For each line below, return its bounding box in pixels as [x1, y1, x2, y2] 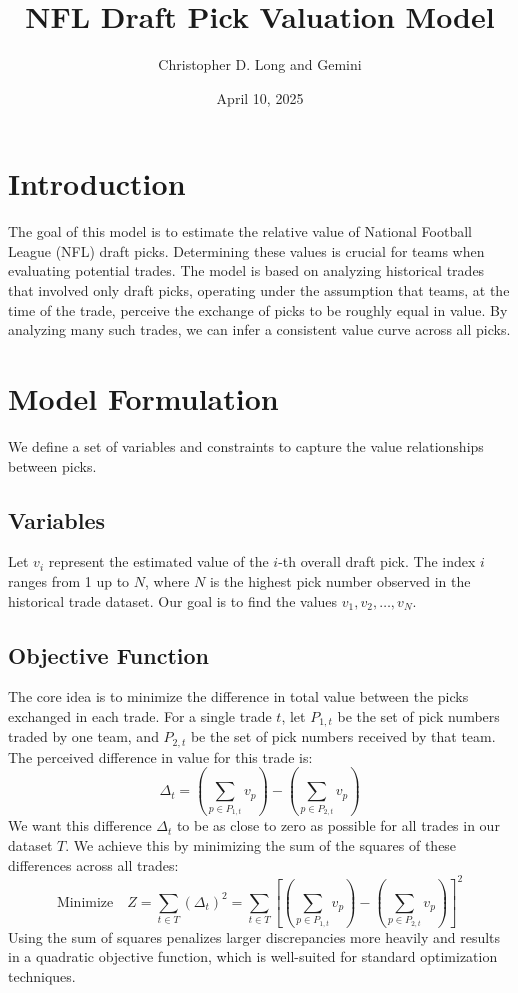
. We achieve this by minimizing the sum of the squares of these [65, 835, 457, 855]
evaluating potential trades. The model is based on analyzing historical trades [8, 260, 485, 281]
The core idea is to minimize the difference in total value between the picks [8, 686, 469, 707]
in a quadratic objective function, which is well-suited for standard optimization [8, 946, 498, 967]
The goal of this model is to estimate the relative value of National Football [8, 221, 473, 242]
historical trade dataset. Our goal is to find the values [8, 590, 338, 611]
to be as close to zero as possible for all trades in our [176, 815, 500, 836]
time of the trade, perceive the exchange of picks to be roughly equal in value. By [8, 299, 508, 320]
